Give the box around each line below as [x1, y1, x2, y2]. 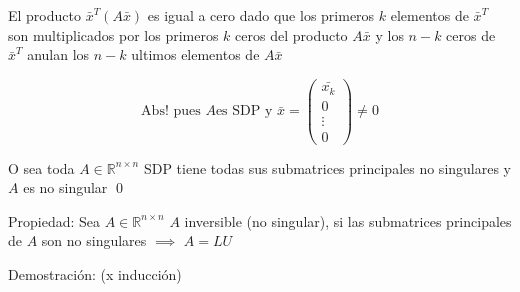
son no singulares [41, 230, 147, 251]
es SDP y [215, 104, 273, 119]
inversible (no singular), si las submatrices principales [184, 210, 512, 231]
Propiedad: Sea [8, 210, 101, 231]
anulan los [27, 44, 90, 65]
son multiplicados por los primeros [8, 24, 219, 45]
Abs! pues [141, 104, 201, 119]
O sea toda [8, 157, 75, 178]
